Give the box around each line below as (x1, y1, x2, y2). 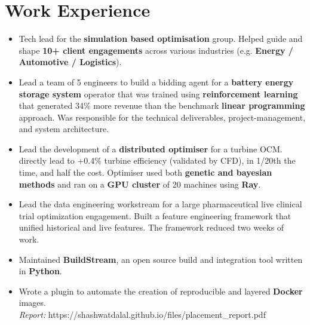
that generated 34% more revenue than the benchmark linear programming (19, 99, 305, 112)
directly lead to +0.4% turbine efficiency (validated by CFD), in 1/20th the (19, 154, 296, 167)
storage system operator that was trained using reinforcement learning (19, 87, 298, 100)
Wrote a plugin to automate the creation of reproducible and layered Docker (19, 284, 303, 297)
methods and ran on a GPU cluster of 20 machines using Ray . (19, 177, 261, 190)
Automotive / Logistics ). (19, 56, 122, 68)
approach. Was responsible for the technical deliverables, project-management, (19, 111, 306, 123)
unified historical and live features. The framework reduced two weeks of (19, 221, 284, 234)
